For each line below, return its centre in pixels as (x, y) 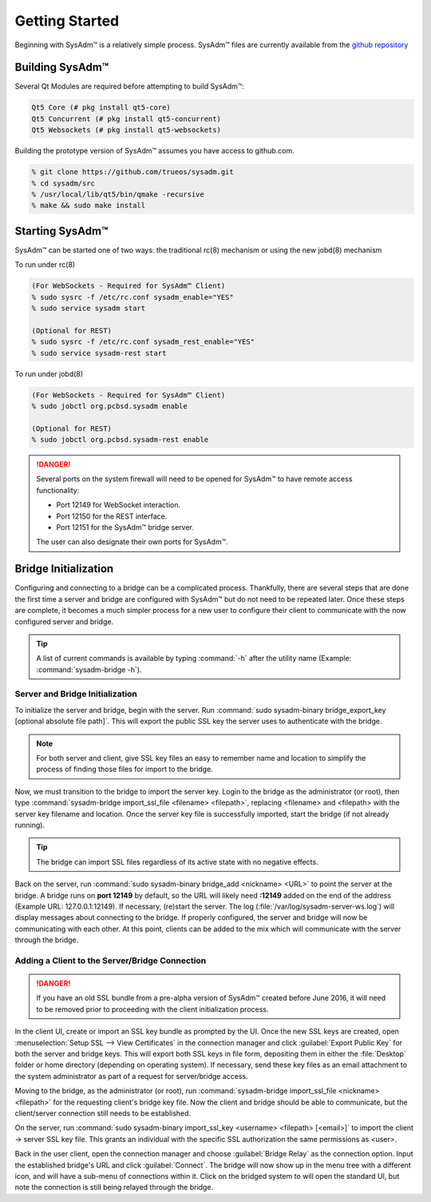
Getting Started (67, 21)
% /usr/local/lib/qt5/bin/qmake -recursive (118, 194)
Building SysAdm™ (62, 68)
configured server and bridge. (64, 621)
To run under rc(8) (45, 265)
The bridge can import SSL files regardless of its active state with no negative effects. (177, 862)
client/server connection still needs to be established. (103, 1113)
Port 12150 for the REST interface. (112, 516)
